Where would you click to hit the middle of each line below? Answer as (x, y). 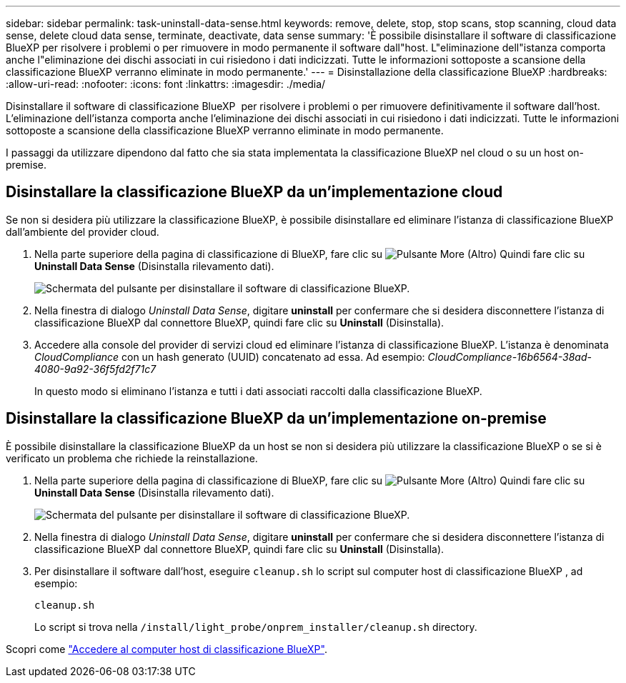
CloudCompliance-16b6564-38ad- (510, 357)
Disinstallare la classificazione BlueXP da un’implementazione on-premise (276, 419)
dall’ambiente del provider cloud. (83, 231)
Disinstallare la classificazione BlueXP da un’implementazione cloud (254, 192)
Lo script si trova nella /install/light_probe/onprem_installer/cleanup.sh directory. (256, 627)
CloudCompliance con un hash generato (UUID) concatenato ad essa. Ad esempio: (230, 357)
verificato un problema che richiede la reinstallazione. (132, 458)
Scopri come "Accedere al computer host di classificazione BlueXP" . (167, 649)
